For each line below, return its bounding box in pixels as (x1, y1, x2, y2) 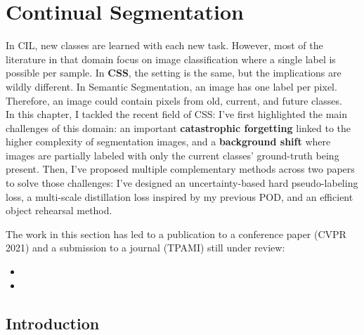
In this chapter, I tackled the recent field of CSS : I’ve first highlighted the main (6, 107, 348, 121)
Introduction (6, 312, 100, 334)
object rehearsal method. (6, 203, 112, 218)
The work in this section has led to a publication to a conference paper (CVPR (6, 226, 346, 241)
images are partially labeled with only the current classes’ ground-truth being (6, 147, 339, 162)
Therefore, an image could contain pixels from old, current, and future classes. (6, 93, 342, 107)
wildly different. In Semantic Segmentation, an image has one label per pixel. (6, 79, 337, 93)
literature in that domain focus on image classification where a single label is (6, 51, 336, 66)
